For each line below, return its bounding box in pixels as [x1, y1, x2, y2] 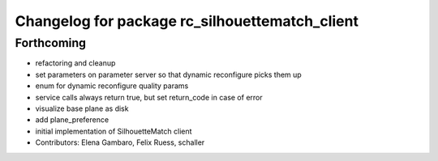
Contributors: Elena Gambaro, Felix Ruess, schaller [35, 138, 205, 147]
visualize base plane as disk [35, 104, 129, 113]
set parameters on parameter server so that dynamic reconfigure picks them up [35, 70, 302, 79]
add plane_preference [35, 115, 109, 125]
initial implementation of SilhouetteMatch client [35, 126, 192, 136]
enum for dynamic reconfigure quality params [35, 81, 189, 91]
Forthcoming [15, 36, 87, 50]
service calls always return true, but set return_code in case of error [35, 92, 263, 102]
